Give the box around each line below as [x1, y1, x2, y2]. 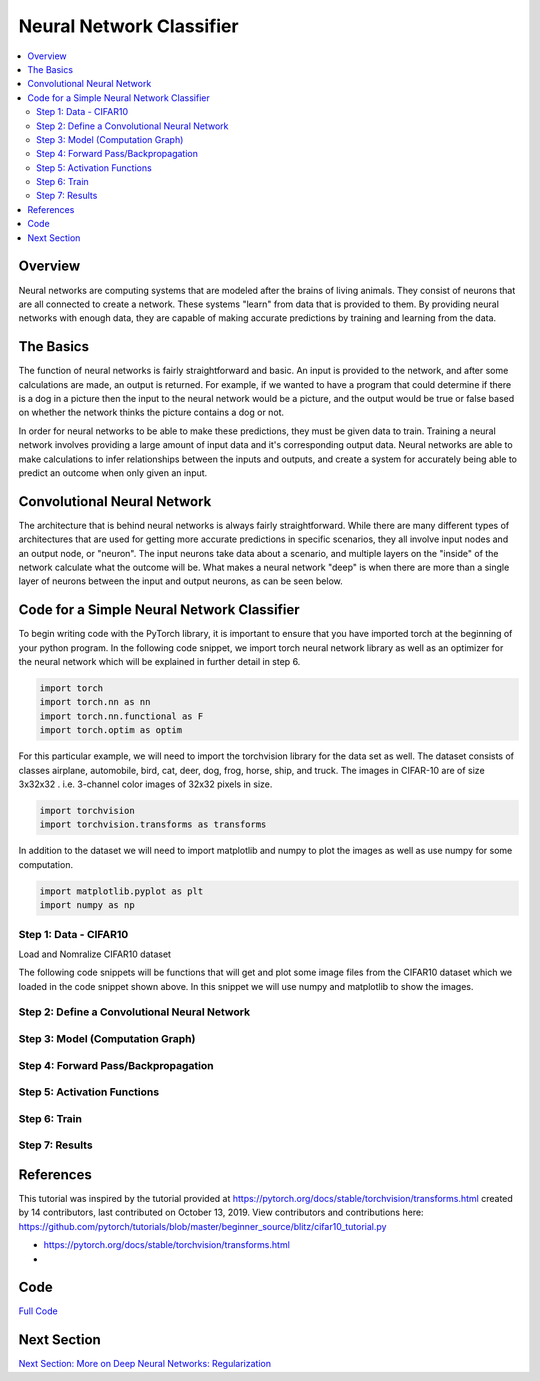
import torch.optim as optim [39, 725, 183, 736]
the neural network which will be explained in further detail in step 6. [18, 656, 301, 668]
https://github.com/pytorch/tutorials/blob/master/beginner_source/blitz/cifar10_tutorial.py [18, 1220, 387, 1232]
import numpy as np [39, 900, 135, 911]
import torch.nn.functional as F [39, 710, 204, 722]
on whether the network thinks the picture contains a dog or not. [18, 406, 285, 419]
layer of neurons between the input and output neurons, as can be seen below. [18, 575, 344, 587]
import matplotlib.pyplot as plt [39, 885, 204, 897]
